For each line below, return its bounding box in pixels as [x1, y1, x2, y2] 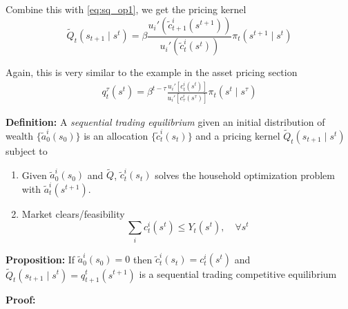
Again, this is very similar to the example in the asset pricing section [6, 65, 298, 79]
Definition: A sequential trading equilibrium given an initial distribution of [6, 114, 325, 129]
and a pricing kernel [195, 129, 280, 143]
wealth [6, 129, 34, 143]
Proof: [6, 292, 36, 307]
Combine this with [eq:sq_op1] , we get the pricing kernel [6, 2, 246, 16]
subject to [6, 144, 48, 158]
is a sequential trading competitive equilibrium [139, 267, 337, 281]
